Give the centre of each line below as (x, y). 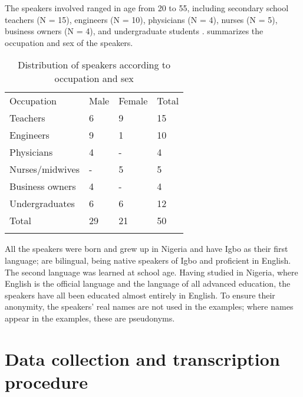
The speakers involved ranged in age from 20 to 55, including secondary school (147, 8)
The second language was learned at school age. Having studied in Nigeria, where (151, 272)
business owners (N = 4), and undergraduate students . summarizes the (134, 31)
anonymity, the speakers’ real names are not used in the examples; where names (149, 306)
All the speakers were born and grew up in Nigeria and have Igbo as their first (146, 249)
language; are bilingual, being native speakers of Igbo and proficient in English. (148, 260)
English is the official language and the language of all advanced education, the (148, 283)
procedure (47, 381)
